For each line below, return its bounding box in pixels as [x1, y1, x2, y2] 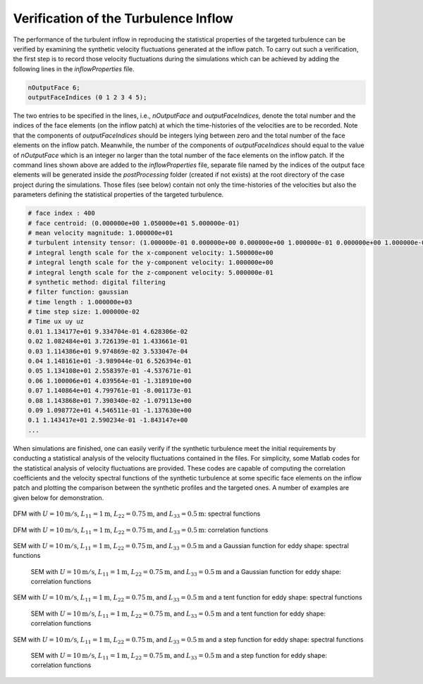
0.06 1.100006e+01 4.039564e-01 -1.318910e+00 [27, 377, 192, 385]
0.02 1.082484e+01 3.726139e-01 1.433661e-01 [27, 337, 188, 345]
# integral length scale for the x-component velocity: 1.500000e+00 [27, 249, 274, 256]
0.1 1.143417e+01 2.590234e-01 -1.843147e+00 [27, 416, 188, 424]
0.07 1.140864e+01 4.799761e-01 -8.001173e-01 [27, 387, 192, 394]
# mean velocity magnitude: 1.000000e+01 [27, 229, 173, 237]
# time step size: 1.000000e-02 [27, 308, 140, 316]
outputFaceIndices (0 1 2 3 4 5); [27, 94, 147, 101]
